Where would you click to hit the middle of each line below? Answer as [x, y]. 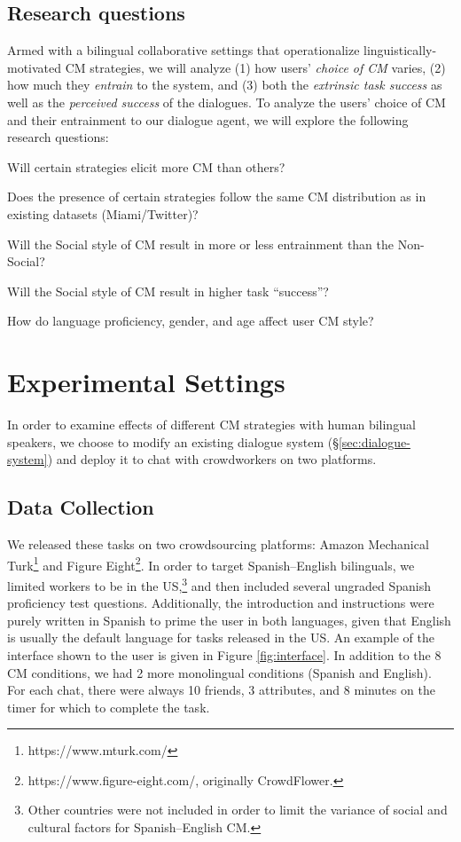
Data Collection [81, 507]
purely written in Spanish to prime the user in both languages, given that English [229, 620]
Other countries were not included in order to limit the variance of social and [238, 810]
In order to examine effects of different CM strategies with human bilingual [211, 425]
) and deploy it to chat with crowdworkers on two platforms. [212, 459]
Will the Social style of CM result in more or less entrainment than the [201, 244]
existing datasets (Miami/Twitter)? [103, 213]
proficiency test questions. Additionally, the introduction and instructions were [221, 603]
